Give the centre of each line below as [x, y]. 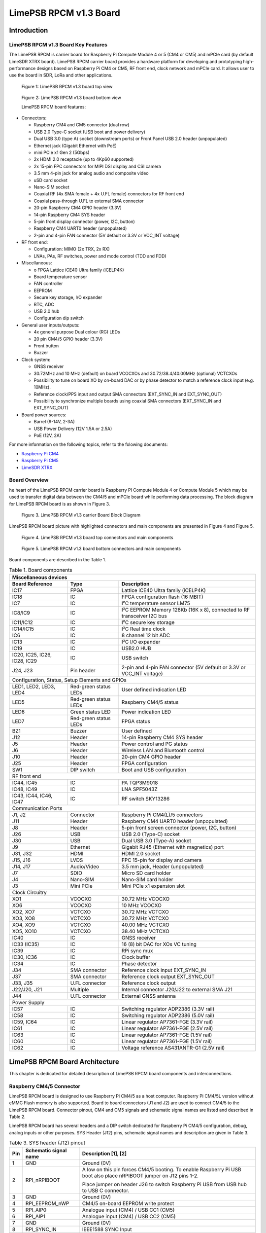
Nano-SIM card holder [147, 879]
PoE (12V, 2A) [48, 435]
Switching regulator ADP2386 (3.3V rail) [168, 1009]
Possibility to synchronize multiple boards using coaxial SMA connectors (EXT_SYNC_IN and [128, 401]
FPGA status [136, 722]
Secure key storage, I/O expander [68, 297]
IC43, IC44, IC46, [32, 796]
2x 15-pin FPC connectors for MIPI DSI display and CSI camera [97, 166]
